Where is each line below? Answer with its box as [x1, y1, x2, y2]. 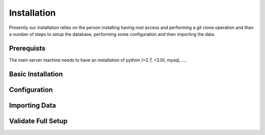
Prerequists [9, 44, 46, 53]
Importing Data [9, 101, 56, 109]
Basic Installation [9, 70, 63, 78]
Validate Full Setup [9, 117, 68, 125]
